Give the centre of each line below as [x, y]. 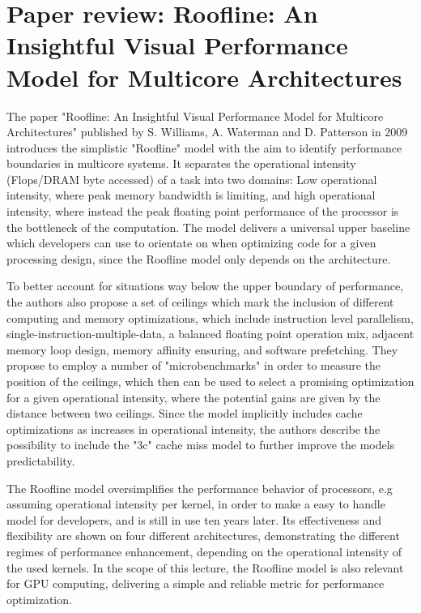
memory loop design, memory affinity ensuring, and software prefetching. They [202, 349]
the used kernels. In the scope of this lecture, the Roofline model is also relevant [205, 567]
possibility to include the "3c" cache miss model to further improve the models [201, 445]
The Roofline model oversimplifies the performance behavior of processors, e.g [200, 488]
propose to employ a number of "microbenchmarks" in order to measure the [194, 365]
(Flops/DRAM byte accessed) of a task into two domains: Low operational [192, 179]
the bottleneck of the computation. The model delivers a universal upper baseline [208, 227]
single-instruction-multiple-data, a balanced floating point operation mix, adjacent [210, 334]
